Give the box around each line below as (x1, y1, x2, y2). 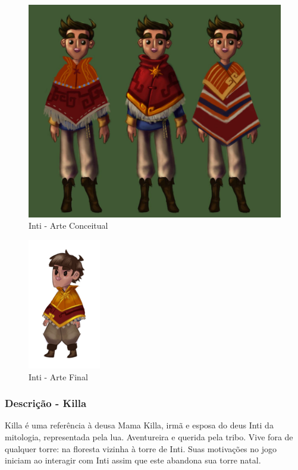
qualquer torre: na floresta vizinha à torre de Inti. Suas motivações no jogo (5, 442, 277, 455)
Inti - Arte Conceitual (29, 219, 108, 232)
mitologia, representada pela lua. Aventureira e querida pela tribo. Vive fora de (5, 430, 293, 443)
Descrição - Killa (5, 396, 87, 411)
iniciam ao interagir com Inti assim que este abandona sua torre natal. (5, 454, 261, 466)
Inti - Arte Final (29, 370, 88, 383)
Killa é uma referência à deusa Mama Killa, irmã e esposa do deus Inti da (5, 419, 274, 431)
